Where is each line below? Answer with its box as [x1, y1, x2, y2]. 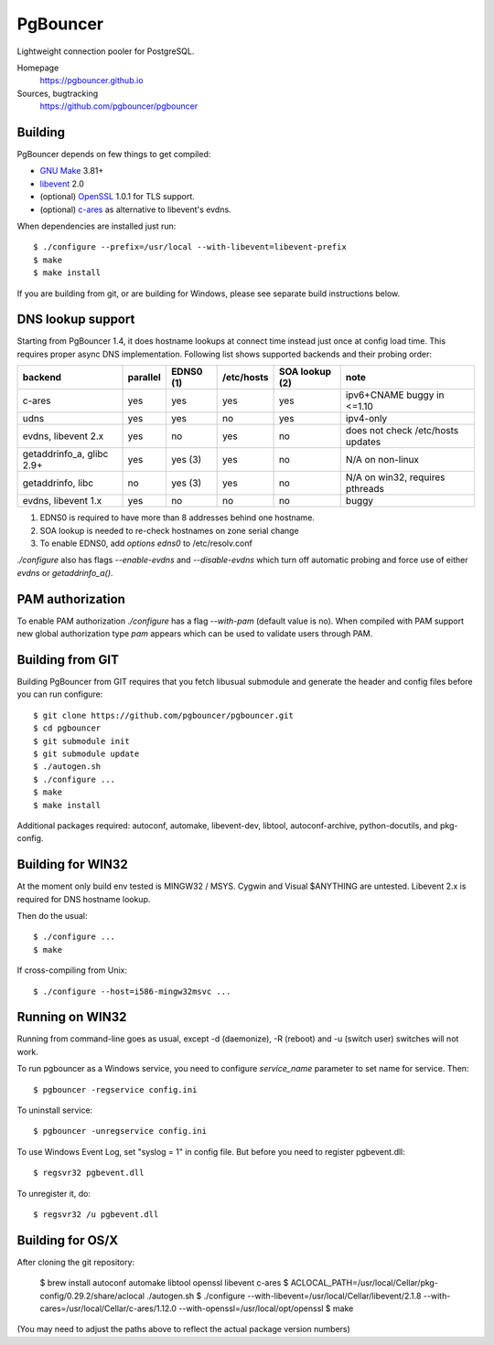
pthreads [345, 483, 384, 496]
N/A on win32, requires [345, 471, 446, 484]
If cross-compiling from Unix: [16, 965, 128, 976]
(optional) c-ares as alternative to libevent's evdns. [39, 204, 232, 215]
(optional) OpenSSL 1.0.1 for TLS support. [39, 191, 196, 202]
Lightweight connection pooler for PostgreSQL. [16, 46, 195, 57]
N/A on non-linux [345, 454, 420, 466]
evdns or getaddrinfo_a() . [16, 567, 113, 578]
